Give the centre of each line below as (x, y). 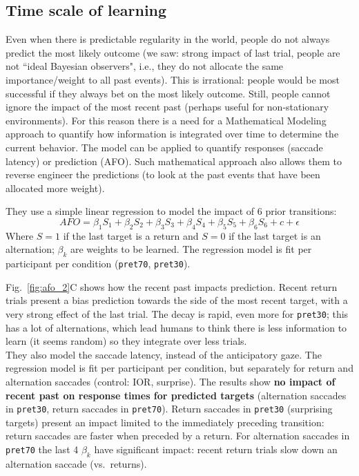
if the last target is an (275, 235)
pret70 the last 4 (42, 449)
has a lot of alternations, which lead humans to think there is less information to (176, 327)
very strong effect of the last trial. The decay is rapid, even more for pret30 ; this (177, 313)
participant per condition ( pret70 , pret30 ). (98, 264)
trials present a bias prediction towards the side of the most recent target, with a (177, 300)
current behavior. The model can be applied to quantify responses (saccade (164, 147)
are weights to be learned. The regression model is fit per (191, 249)
